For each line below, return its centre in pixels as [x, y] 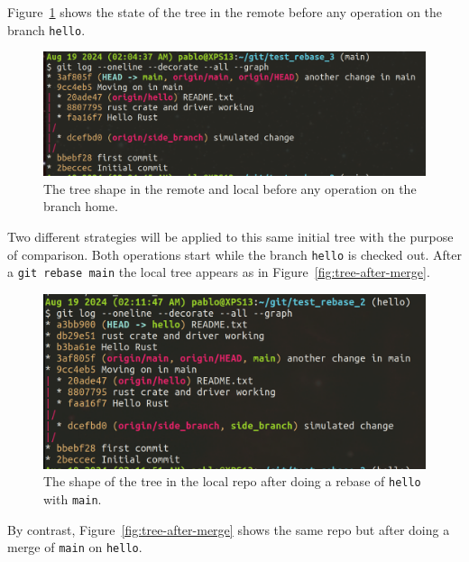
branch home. [81, 206]
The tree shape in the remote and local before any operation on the [230, 188]
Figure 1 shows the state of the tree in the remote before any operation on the [225, 12]
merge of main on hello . [75, 547]
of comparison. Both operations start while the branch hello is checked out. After [234, 254]
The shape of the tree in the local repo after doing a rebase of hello [232, 481]
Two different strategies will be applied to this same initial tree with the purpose [230, 236]
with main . [73, 498]
